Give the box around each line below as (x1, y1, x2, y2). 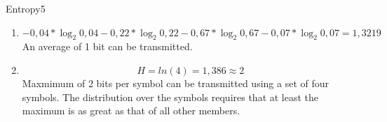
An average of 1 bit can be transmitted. (22, 39, 193, 54)
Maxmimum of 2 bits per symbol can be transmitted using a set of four (22, 75, 330, 90)
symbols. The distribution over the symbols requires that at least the (22, 89, 319, 104)
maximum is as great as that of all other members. (22, 103, 240, 118)
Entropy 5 (6, 1, 46, 15)
